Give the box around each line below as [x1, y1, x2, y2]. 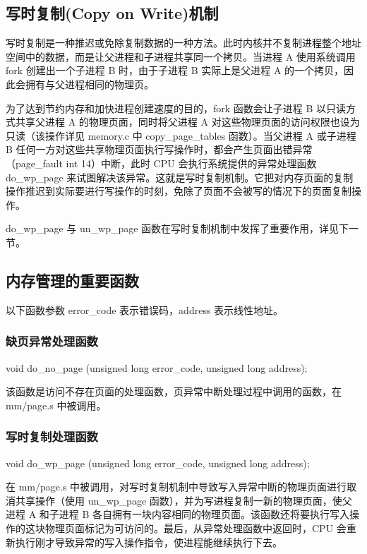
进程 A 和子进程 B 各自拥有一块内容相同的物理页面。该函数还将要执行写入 [6, 507, 350, 522]
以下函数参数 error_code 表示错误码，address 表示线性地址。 [6, 302, 284, 317]
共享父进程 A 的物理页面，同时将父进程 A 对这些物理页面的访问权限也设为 [15, 114, 360, 129]
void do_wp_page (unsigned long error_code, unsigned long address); [6, 455, 310, 470]
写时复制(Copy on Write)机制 [6, 2, 219, 24]
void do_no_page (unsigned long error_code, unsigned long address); [6, 360, 308, 375]
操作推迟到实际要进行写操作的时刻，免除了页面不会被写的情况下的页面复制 [6, 183, 351, 198]
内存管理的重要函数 [6, 269, 139, 291]
